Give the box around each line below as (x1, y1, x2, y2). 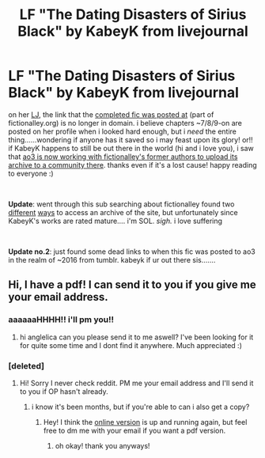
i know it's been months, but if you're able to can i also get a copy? (31, 402, 250, 411)
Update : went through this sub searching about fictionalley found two (8, 199, 235, 209)
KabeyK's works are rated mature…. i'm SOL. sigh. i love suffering (8, 216, 223, 225)
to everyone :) (8, 168, 54, 178)
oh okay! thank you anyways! (55, 441, 150, 450)
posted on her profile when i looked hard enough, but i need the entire (8, 127, 237, 136)
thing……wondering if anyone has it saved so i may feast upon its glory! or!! (8, 134, 253, 144)
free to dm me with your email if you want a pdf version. (43, 426, 226, 435)
